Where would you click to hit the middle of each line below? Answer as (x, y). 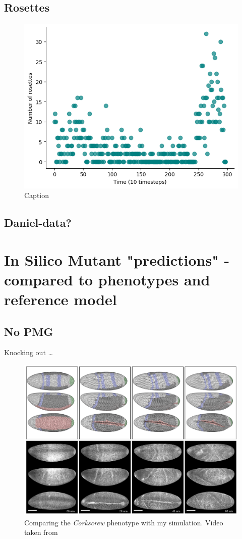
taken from (41, 532)
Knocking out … (28, 352)
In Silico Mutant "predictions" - (117, 259)
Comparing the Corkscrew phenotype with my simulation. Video (124, 522)
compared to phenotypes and (107, 279)
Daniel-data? (38, 223)
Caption (37, 195)
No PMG (29, 331)
